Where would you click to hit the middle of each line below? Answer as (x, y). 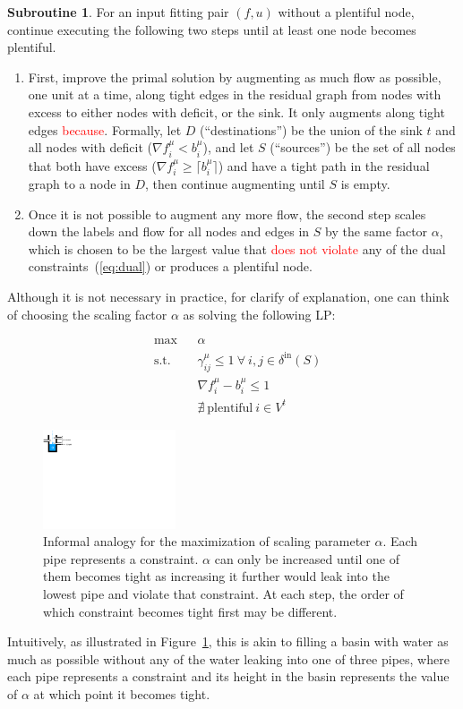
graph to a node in (79, 184)
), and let (228, 147)
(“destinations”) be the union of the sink (311, 129)
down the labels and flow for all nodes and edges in (169, 231)
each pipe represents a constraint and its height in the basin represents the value (228, 676)
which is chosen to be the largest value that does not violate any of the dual (237, 248)
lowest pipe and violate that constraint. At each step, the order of (223, 594)
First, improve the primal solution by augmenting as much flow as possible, (235, 77)
